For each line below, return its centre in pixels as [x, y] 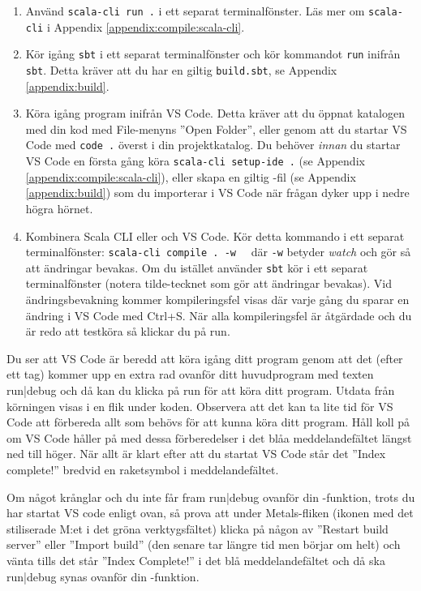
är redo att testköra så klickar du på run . [128, 331]
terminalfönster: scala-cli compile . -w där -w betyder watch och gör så [218, 252]
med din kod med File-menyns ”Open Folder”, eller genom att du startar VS [216, 128]
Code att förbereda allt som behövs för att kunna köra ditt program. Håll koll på [208, 422]
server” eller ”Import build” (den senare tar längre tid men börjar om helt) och [204, 544]
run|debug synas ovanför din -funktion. [103, 576]
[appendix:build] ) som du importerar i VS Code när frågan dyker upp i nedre [217, 193]
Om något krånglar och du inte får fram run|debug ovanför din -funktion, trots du [211, 497]
